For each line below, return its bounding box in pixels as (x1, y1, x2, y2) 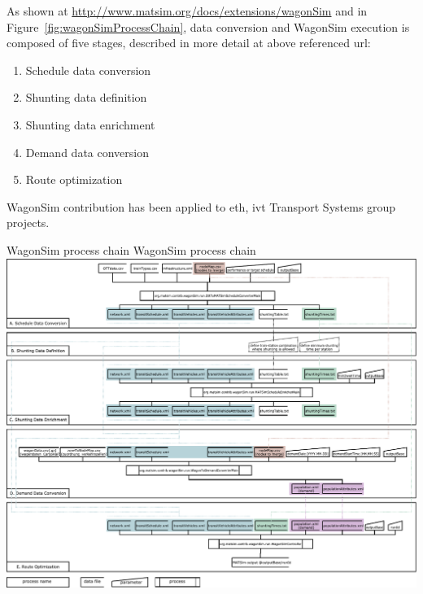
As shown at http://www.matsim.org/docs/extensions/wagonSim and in (7, 2, 368, 19)
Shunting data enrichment (25, 116, 155, 133)
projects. (7, 214, 50, 231)
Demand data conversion (25, 143, 149, 160)
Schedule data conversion (25, 61, 151, 78)
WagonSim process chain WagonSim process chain (7, 241, 256, 258)
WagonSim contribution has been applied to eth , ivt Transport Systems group (7, 198, 396, 215)
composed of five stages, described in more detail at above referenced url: (7, 34, 371, 51)
